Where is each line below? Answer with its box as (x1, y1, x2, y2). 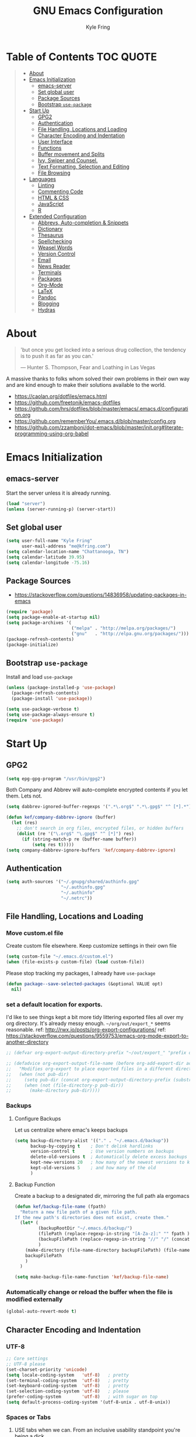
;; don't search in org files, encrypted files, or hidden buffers (16, 825, 184, 832)
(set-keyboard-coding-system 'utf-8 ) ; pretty (6, 1383, 129, 1389)
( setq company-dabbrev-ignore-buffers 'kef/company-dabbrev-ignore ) (6, 847, 176, 853)
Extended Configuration (29, 213, 87, 220)
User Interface (37, 138, 73, 145)
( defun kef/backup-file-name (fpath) (14, 1203, 107, 1210)
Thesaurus (37, 231, 64, 239)
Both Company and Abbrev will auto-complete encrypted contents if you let (6, 786, 188, 794)
